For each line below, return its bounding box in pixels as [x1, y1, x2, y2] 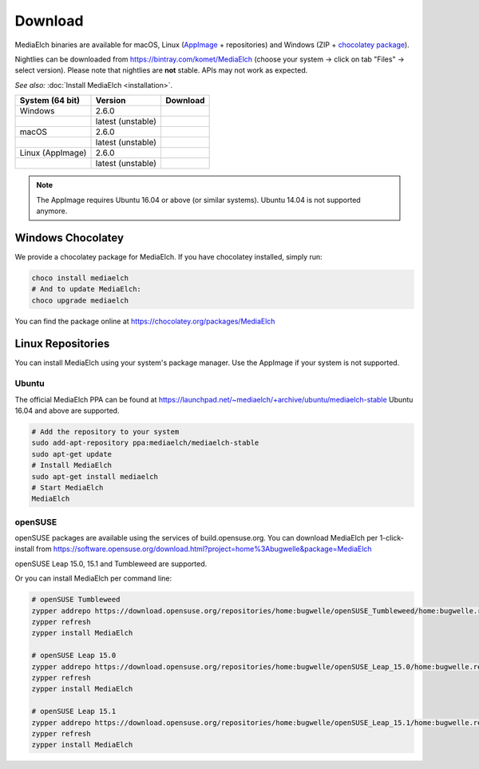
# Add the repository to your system [31, 427, 180, 436]
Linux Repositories [14, 337, 110, 351]
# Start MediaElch [31, 483, 104, 492]
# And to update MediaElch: [31, 284, 141, 294]
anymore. [36, 206, 68, 216]
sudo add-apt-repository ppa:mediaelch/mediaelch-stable [31, 438, 259, 447]
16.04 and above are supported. [14, 406, 120, 415]
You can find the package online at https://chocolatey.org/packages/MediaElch [14, 316, 275, 326]
